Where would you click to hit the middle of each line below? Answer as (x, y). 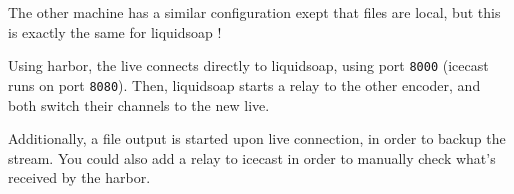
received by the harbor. (79, 177)
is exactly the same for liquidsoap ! (115, 31)
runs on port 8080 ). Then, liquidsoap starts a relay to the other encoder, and (244, 84)
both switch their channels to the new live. (139, 104)
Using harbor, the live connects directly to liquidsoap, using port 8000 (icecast (248, 65)
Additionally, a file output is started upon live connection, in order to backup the (257, 138)
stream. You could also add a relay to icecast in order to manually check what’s (252, 157)
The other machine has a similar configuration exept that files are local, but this (254, 12)
